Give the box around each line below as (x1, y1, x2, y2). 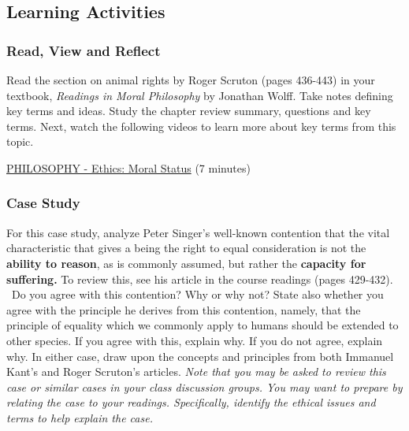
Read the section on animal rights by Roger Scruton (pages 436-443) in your (6, 72, 375, 87)
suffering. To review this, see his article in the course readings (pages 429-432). (6, 270, 393, 287)
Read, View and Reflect (6, 40, 161, 60)
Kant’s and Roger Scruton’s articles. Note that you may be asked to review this (6, 363, 386, 380)
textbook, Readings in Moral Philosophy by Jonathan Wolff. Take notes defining (6, 87, 393, 103)
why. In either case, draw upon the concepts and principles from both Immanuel (6, 347, 394, 364)
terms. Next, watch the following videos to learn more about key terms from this (6, 117, 396, 134)
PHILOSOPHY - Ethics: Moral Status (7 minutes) (6, 159, 251, 176)
